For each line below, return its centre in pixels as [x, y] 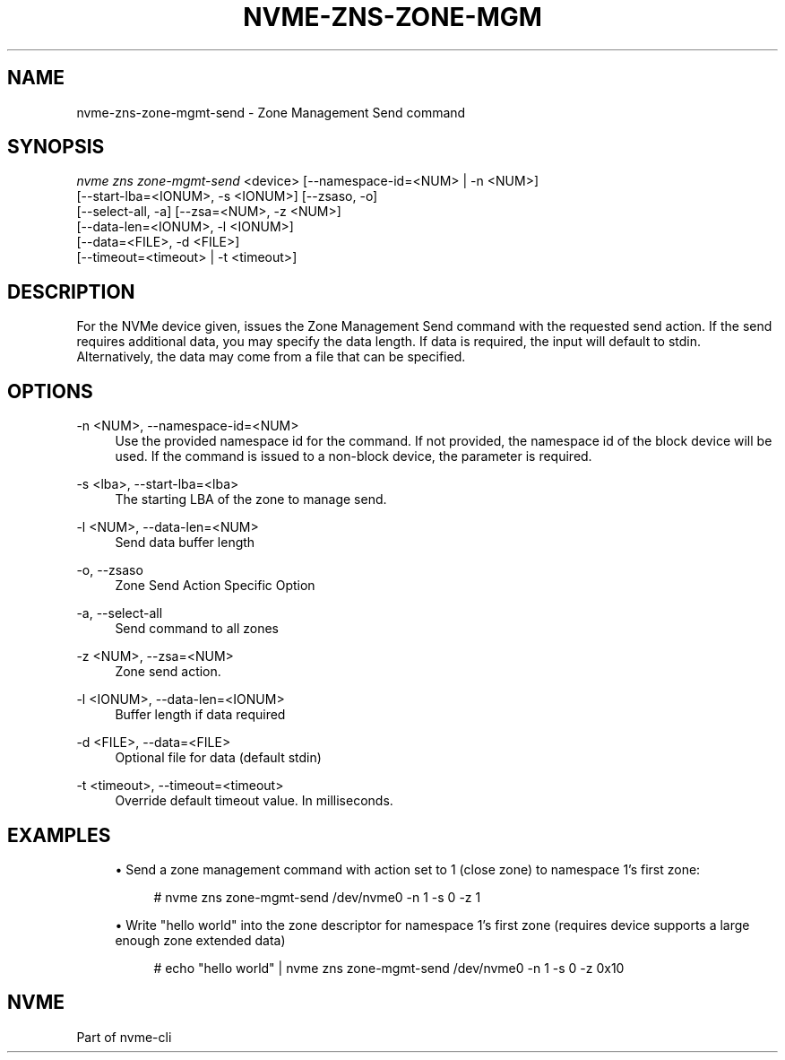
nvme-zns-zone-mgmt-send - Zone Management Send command [271, 112]
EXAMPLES [59, 835]
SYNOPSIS [56, 147]
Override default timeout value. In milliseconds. [254, 801]
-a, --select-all [120, 613]
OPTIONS [50, 391]
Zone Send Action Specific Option [215, 586]
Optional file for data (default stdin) [218, 758]
